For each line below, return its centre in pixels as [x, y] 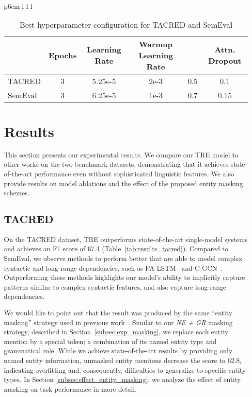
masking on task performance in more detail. [71, 388]
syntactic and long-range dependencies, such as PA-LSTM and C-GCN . [113, 268]
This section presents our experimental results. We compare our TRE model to [121, 154]
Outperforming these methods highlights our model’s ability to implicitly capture [125, 277]
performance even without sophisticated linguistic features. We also [134, 173]
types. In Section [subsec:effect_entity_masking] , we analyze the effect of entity [122, 379]
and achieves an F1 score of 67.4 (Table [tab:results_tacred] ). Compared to [116, 249]
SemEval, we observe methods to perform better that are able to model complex [123, 258]
